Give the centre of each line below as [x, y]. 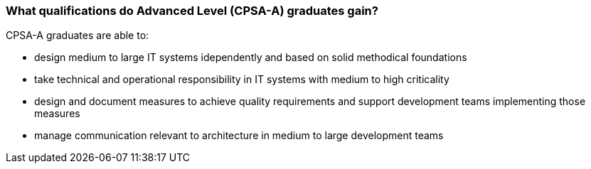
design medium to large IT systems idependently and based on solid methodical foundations [251, 58]
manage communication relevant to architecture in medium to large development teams [239, 136]
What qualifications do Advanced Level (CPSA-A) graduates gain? [192, 11]
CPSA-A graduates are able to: [78, 36]
